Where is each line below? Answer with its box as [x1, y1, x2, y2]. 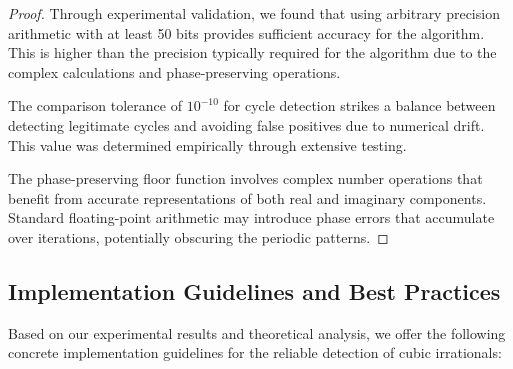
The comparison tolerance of [8, 95, 182, 116]
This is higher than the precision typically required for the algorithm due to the [8, 42, 497, 63]
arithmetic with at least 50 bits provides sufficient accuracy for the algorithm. [8, 22, 485, 43]
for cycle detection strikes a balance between [223, 95, 496, 116]
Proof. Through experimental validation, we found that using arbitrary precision [8, 3, 500, 23]
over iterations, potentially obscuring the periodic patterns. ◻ [8, 226, 389, 247]
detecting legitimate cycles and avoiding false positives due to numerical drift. [8, 114, 485, 135]
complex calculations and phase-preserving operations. [8, 61, 341, 82]
